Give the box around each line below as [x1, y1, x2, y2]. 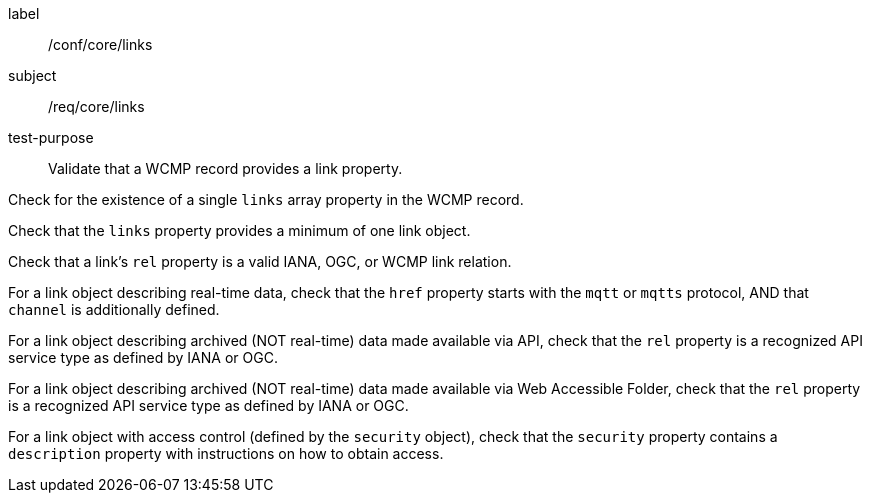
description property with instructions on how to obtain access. [8, 445, 444, 462]
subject [8, 67, 57, 84]
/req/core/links [48, 98, 145, 115]
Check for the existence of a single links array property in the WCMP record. [8, 191, 524, 208]
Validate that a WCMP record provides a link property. [48, 160, 403, 177]
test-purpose [8, 129, 94, 146]
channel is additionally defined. [8, 301, 220, 318]
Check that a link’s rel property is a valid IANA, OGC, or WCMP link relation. [8, 253, 512, 270]
